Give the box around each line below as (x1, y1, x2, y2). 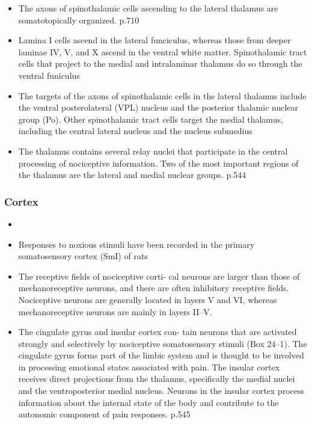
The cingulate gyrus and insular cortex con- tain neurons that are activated (18, 325, 297, 338)
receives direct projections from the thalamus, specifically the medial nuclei (18, 372, 295, 385)
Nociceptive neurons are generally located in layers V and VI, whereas (18, 293, 277, 306)
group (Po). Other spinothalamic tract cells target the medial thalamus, (18, 112, 283, 125)
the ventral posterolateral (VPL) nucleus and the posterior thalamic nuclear (18, 101, 299, 114)
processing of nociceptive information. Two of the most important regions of (18, 156, 299, 169)
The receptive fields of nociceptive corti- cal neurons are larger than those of (18, 269, 300, 282)
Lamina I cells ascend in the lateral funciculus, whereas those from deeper (18, 34, 291, 46)
